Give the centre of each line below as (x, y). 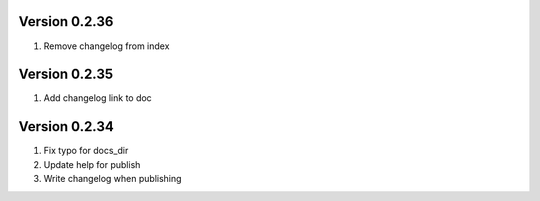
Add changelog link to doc (97, 98)
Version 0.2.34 (66, 126)
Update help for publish (92, 164)
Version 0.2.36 (66, 21)
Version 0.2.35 (66, 74)
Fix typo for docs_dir (86, 151)
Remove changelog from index (106, 46)
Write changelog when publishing (112, 179)
